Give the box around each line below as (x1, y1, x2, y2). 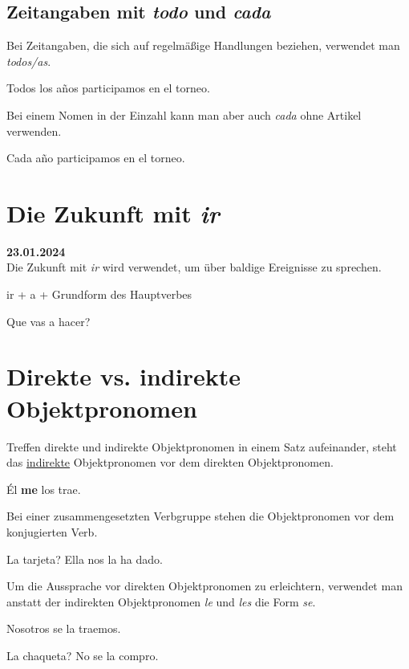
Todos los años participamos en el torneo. (6, 80, 210, 96)
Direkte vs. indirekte (6, 360, 241, 393)
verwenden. (6, 122, 62, 139)
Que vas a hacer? (6, 312, 91, 329)
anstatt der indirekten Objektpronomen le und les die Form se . (6, 593, 316, 610)
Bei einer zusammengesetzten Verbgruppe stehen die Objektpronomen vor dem (6, 508, 395, 524)
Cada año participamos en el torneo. (6, 149, 185, 166)
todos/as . (6, 52, 51, 69)
